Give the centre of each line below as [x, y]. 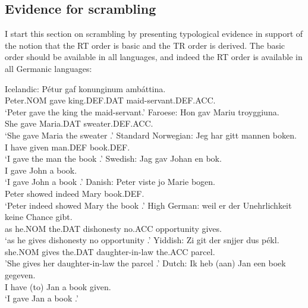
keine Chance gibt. [39, 217]
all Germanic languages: [48, 68]
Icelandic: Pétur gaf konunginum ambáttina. [85, 88]
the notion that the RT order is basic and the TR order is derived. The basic [145, 45]
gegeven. [20, 275]
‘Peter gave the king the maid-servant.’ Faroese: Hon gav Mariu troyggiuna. [142, 111]
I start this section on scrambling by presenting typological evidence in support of [154, 34]
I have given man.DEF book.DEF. [67, 147]
